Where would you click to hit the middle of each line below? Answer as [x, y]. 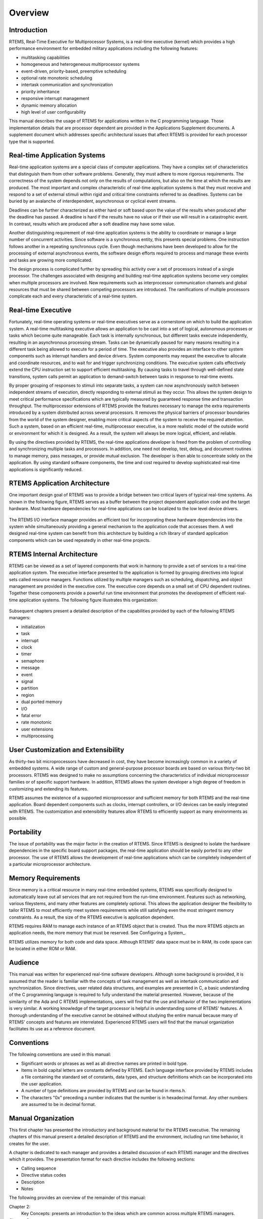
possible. [18, 818]
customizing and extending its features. [49, 789]
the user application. [42, 1084]
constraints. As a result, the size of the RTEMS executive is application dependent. [92, 917]
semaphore [33, 661]
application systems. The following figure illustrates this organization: [88, 600]
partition [30, 688]
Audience [24, 963]
